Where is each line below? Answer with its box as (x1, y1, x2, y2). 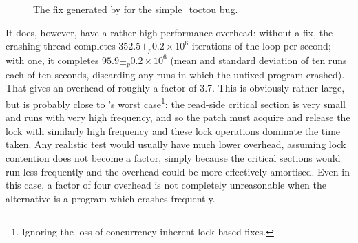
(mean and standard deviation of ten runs (170, 52, 347, 67)
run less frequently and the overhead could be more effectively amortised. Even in (6, 164, 350, 178)
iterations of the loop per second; (191, 39, 331, 53)
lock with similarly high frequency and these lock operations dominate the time (6, 123, 341, 138)
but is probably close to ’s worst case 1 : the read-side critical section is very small (6, 94, 346, 111)
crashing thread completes (6, 39, 116, 53)
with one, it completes (6, 52, 99, 67)
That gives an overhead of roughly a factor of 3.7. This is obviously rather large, (6, 81, 345, 95)
